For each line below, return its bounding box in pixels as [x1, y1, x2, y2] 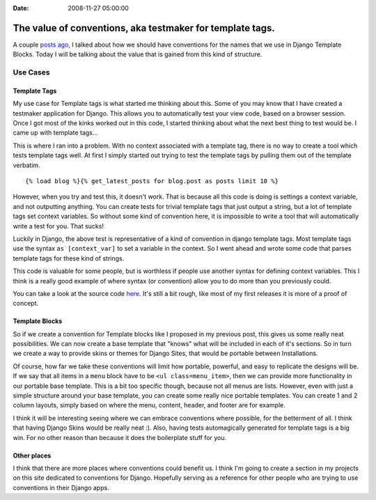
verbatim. [13, 161, 41, 169]
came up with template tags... [13, 129, 98, 137]
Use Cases [13, 68, 50, 77]
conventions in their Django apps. [13, 483, 109, 492]
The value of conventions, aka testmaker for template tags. [13, 22, 275, 34]
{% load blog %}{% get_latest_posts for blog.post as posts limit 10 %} [25, 177, 279, 185]
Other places [13, 451, 52, 460]
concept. [13, 299, 39, 308]
